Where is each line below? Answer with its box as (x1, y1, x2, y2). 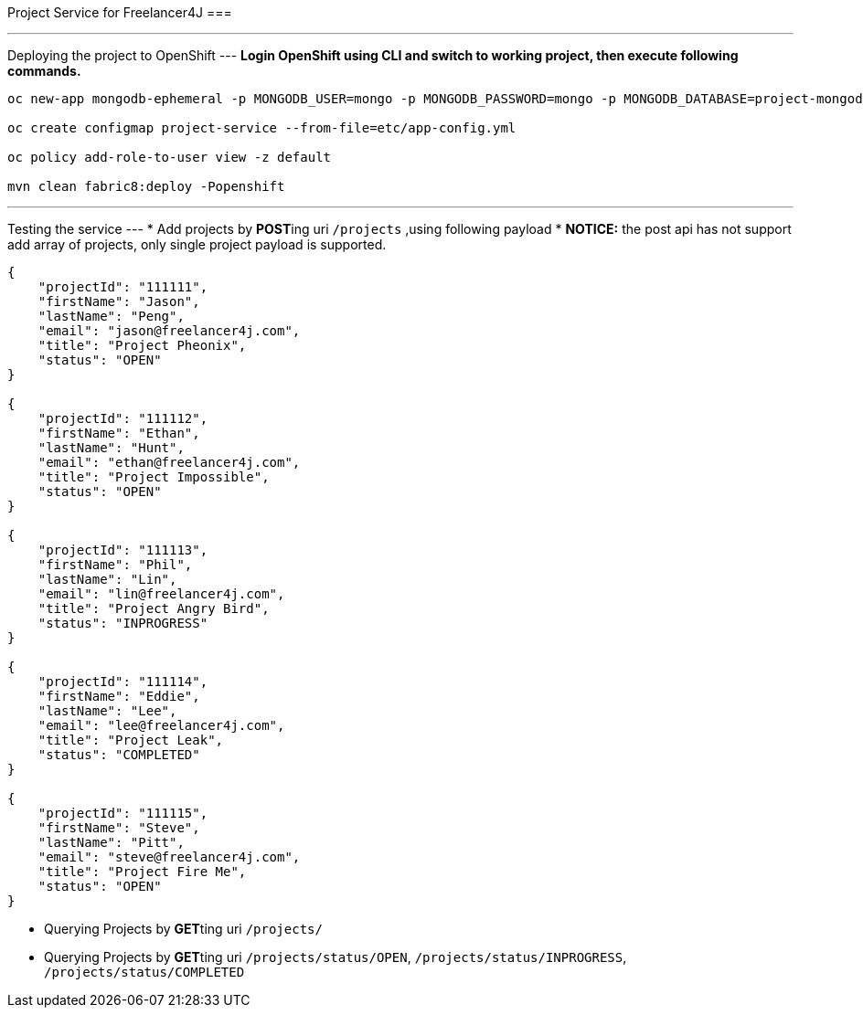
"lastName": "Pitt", (37, 835, 185, 850)
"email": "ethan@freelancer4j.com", (37, 455, 301, 470)
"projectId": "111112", (37, 411, 208, 426)
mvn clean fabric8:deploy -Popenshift (7, 179, 285, 194)
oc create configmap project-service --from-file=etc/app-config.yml (7, 121, 517, 135)
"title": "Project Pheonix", (37, 338, 247, 353)
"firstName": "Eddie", (37, 689, 200, 703)
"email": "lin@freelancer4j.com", (37, 587, 285, 601)
